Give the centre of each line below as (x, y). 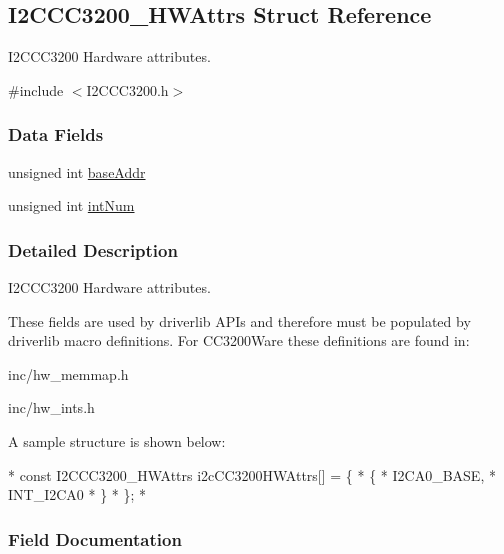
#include (36, 89)
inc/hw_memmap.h (68, 373)
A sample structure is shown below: (117, 440)
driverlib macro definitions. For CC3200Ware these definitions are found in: (239, 340)
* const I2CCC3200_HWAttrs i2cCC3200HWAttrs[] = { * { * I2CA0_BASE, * (252, 474)
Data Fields (56, 134)
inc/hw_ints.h (51, 407)
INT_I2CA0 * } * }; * (77, 494)
